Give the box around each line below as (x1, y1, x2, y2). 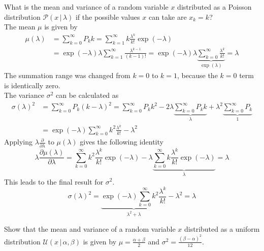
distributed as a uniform (184, 224, 260, 234)
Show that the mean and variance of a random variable (4, 224, 176, 234)
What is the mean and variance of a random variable (4, 2, 169, 12)
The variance (4, 90, 44, 100)
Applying (4, 136, 33, 147)
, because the (177, 70, 218, 81)
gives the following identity (80, 136, 163, 147)
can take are (148, 11, 187, 22)
